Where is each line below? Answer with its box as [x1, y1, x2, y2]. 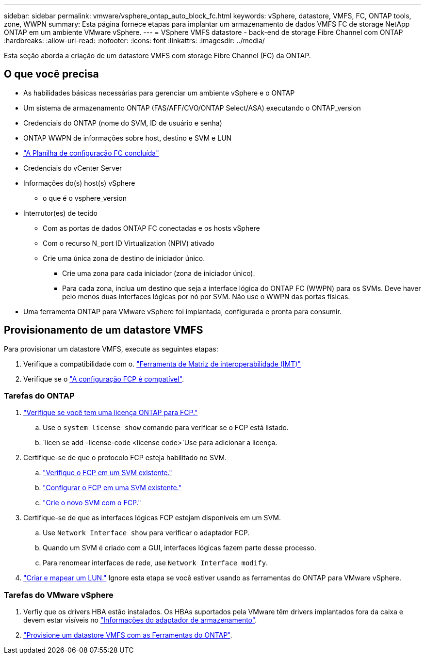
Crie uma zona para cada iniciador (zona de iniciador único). [62, 269, 255, 277]
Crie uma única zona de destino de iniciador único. [43, 254, 205, 262]
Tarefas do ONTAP [4, 391, 75, 401]
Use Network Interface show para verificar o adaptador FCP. [43, 529, 250, 537]
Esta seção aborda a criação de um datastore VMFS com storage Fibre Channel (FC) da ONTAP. [4, 51, 311, 60]
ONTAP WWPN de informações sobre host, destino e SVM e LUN [23, 133, 232, 142]
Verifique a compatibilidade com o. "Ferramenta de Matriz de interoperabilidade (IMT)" [23, 359, 301, 368]
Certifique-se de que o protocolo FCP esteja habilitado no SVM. [23, 453, 227, 462]
